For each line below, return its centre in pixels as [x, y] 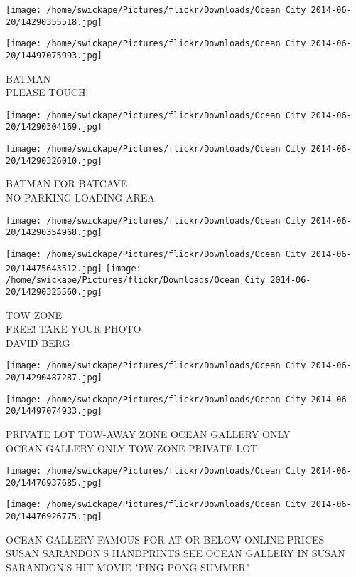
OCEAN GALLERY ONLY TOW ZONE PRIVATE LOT [132, 448]
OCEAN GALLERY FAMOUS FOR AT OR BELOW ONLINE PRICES [165, 539]
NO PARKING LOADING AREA [80, 198]
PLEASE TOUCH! [47, 92]
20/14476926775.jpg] [54, 517]
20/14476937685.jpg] [54, 483]
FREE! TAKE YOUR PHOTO [74, 329]
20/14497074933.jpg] [54, 411]
